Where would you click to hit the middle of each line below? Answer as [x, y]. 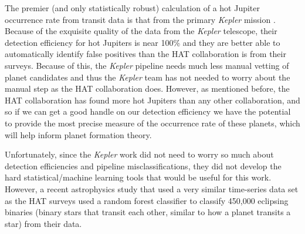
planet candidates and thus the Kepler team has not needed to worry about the [148, 77]
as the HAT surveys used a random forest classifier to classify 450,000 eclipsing [147, 200]
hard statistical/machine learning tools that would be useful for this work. [138, 177]
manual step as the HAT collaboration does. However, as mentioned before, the [147, 88]
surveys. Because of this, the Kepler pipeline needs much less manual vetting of [147, 65]
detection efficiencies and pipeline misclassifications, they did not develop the [143, 166]
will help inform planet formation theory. [78, 134]
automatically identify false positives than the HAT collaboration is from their [145, 54]
